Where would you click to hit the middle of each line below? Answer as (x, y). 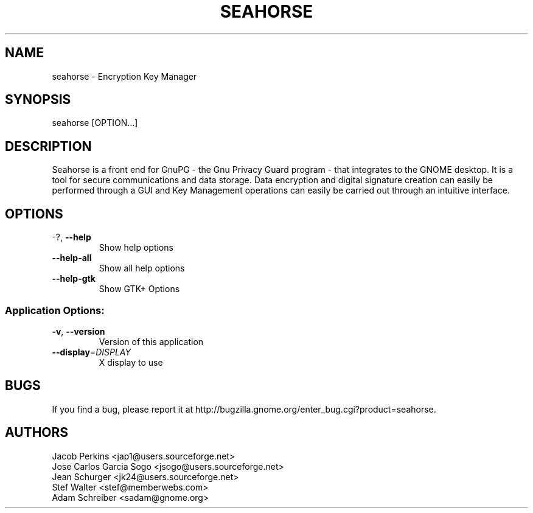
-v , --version (78, 331)
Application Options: (55, 310)
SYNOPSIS (38, 100)
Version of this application (151, 341)
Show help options (136, 248)
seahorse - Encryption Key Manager (124, 76)
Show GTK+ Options (139, 289)
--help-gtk (74, 279)
